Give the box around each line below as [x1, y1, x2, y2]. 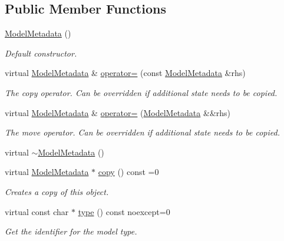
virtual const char [5, 205, 69, 217]
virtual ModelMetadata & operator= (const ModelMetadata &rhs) [5, 67, 246, 79]
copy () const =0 [98, 166, 159, 178]
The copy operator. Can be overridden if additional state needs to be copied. [5, 86, 278, 98]
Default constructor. [5, 47, 77, 59]
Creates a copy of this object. [5, 185, 109, 197]
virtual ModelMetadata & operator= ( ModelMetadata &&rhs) [5, 106, 231, 118]
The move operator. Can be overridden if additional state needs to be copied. [5, 126, 280, 138]
